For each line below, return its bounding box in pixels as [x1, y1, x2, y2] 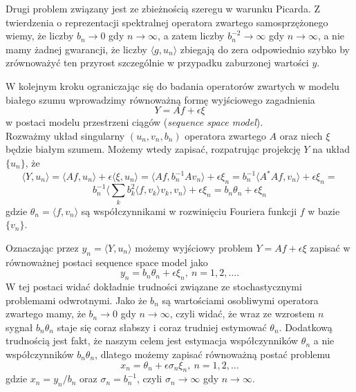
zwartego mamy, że [6, 306, 86, 321]
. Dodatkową [279, 319, 332, 334]
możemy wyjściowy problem [135, 240, 253, 254]
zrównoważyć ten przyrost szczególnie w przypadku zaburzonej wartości [6, 55, 309, 70]
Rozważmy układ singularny [6, 128, 125, 142]
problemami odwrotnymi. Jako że [6, 292, 147, 307]
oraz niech [279, 128, 323, 142]
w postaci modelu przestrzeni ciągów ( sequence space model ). [6, 115, 263, 129]
